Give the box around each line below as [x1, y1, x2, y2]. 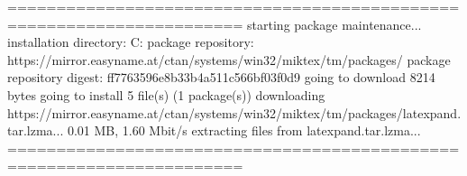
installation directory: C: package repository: [7, 32, 254, 51]
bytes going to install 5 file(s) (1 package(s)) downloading [7, 85, 325, 104]
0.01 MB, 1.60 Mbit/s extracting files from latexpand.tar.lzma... [67, 121, 421, 140]
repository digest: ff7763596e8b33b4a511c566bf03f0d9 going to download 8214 [7, 68, 435, 87]
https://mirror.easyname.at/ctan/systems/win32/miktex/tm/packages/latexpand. [7, 103, 462, 122]
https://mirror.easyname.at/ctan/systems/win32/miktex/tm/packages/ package [7, 50, 451, 69]
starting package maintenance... [247, 14, 422, 33]
